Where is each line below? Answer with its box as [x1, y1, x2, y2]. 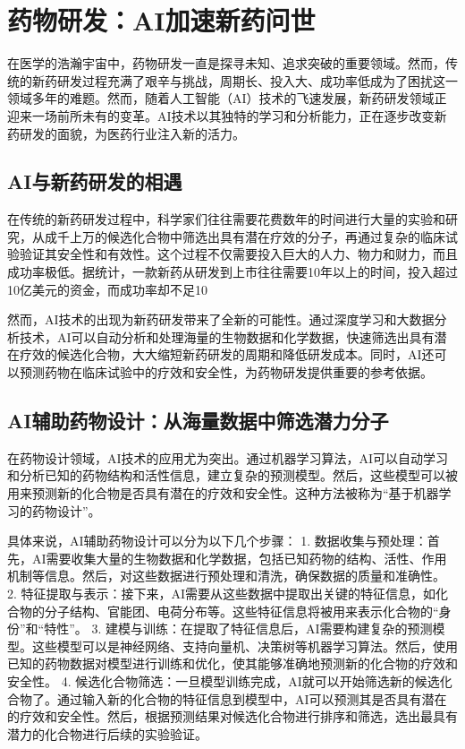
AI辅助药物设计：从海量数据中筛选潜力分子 [7, 407, 389, 435]
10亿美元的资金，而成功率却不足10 [7, 280, 207, 298]
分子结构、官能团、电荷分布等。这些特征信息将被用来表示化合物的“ [44, 601, 439, 620]
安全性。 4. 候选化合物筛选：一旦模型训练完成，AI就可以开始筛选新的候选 [7, 671, 440, 690]
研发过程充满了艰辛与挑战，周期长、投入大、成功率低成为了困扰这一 [56, 71, 458, 90]
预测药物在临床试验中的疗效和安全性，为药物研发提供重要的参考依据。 [19, 363, 433, 382]
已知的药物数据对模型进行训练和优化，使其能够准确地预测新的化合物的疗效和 [7, 654, 458, 673]
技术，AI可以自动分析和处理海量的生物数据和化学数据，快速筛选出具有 [19, 327, 435, 346]
